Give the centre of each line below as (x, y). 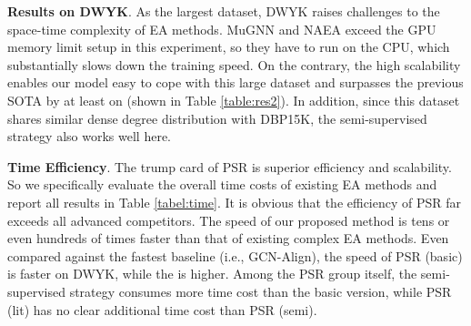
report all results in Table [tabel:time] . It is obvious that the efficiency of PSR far (235, 202)
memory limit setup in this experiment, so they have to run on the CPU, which (229, 47)
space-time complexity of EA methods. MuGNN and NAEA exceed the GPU (222, 29)
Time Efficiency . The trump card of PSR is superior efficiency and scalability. (230, 166)
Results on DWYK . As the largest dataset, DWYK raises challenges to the (224, 11)
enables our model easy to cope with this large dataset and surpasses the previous (235, 82)
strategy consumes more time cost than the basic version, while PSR (261, 291)
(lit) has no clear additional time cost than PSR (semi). (162, 309)
